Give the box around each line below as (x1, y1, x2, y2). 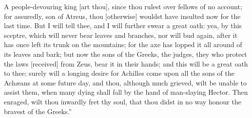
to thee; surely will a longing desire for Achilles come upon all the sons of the (4, 68, 234, 78)
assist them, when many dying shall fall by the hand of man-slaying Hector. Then (4, 87, 248, 97)
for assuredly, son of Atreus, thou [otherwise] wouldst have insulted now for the (4, 11, 241, 21)
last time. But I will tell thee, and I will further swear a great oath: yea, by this (4, 20, 242, 31)
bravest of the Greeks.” (4, 106, 72, 116)
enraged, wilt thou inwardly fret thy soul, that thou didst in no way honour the (4, 96, 241, 106)
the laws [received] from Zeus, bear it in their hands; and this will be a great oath (4, 58, 248, 68)
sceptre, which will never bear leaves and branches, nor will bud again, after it (4, 30, 238, 40)
